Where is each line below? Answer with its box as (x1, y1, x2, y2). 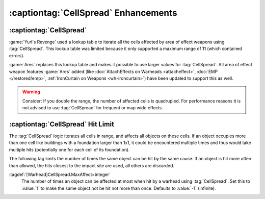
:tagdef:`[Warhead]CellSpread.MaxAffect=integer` (9, 172, 110, 177)
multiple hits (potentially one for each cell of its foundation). (9, 147, 130, 152)
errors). (9, 52, 25, 58)
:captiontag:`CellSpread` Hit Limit (9, 120, 114, 128)
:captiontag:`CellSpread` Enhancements (9, 7, 178, 18)
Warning (22, 89, 40, 95)
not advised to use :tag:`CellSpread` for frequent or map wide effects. (22, 105, 163, 111)
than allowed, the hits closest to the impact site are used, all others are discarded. (9, 162, 174, 169)
